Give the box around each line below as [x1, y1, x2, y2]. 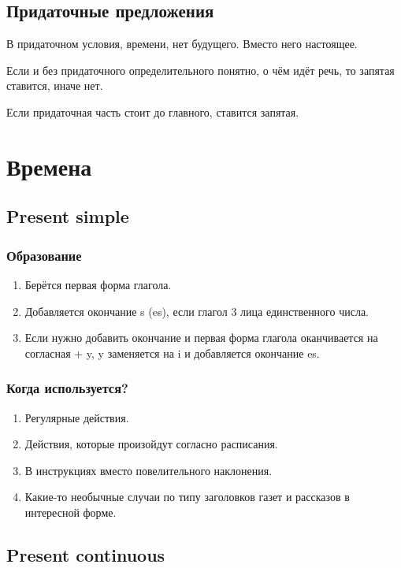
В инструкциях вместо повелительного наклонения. [24, 462, 273, 478]
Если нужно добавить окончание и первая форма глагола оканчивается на [24, 329, 378, 346]
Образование [6, 245, 82, 265]
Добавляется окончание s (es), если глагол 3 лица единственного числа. [24, 303, 369, 319]
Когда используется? [6, 378, 128, 398]
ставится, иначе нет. [6, 77, 103, 94]
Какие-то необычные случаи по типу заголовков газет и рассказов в [24, 488, 350, 505]
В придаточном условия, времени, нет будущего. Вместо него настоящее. [6, 35, 358, 52]
